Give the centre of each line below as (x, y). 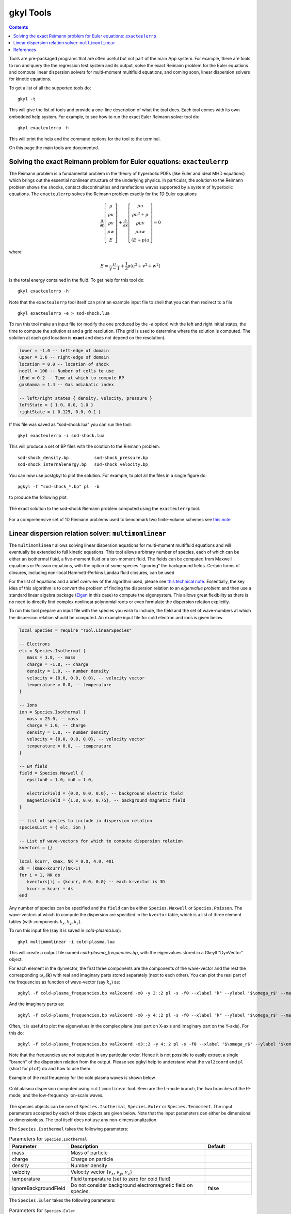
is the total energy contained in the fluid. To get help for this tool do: (77, 280)
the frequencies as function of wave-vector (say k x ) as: (65, 982)
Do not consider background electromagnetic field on (132, 1185)
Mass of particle (89, 1152)
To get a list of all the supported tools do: (50, 88)
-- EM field (33, 766)
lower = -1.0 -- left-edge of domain (64, 351)
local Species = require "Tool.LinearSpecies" (75, 630)
